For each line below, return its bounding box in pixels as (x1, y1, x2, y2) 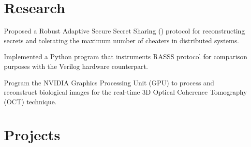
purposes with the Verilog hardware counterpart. (4, 61, 148, 71)
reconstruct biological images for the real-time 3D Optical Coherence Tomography (4, 87, 247, 97)
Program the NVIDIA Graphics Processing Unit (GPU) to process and (4, 77, 214, 87)
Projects (4, 125, 60, 145)
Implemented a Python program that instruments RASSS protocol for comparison (4, 51, 247, 62)
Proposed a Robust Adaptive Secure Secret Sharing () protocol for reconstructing (4, 26, 245, 36)
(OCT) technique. (4, 96, 57, 106)
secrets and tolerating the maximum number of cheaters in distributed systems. (4, 35, 239, 45)
